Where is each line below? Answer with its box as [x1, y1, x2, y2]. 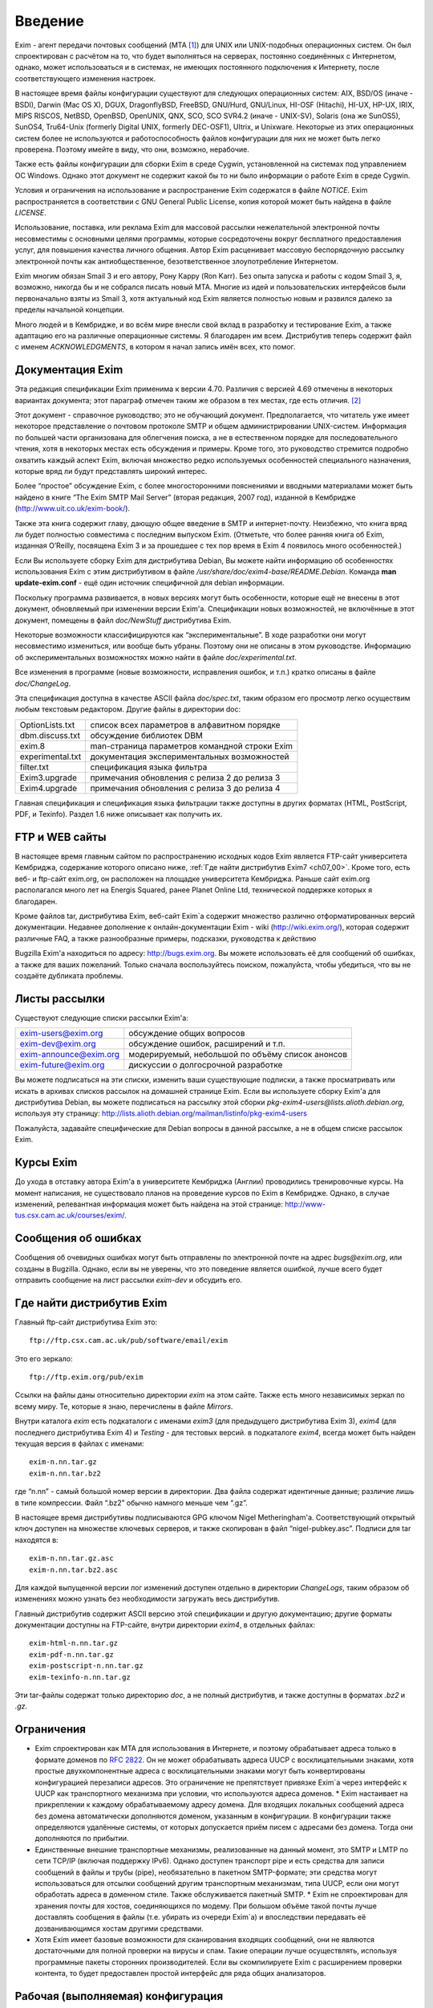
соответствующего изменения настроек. [14, 73, 156, 84]
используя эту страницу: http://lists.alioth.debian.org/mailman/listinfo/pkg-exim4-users [14, 1108, 308, 1118]
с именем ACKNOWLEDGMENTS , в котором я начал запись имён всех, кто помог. [14, 342, 296, 352]
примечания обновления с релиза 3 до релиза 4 [90, 782, 281, 794]
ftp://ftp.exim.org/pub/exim [29, 1373, 144, 1382]
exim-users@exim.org [19, 1028, 103, 1039]
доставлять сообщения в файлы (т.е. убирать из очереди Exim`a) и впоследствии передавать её [34, 1912, 366, 1922]
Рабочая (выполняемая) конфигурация [14, 1989, 224, 2003]
